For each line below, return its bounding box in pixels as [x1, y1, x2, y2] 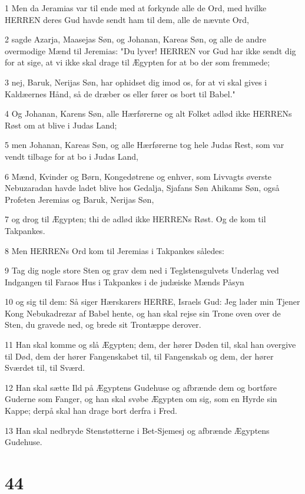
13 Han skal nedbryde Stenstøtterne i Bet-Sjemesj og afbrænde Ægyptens [5, 424, 270, 436]
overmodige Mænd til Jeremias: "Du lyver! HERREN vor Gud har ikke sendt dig [5, 44, 296, 57]
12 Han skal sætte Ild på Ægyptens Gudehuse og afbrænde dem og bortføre [5, 381, 277, 393]
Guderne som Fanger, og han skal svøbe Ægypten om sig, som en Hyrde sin [5, 393, 277, 405]
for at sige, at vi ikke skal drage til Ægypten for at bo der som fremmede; [5, 56, 270, 68]
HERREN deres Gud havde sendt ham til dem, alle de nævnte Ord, [5, 13, 249, 25]
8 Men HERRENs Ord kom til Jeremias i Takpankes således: [5, 244, 224, 256]
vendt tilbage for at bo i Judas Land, [5, 150, 138, 162]
